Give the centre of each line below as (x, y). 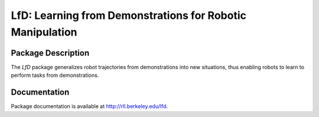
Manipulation (44, 32)
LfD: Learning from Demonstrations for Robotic (128, 15)
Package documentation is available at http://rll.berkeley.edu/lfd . (89, 106)
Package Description (50, 53)
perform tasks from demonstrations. (55, 75)
